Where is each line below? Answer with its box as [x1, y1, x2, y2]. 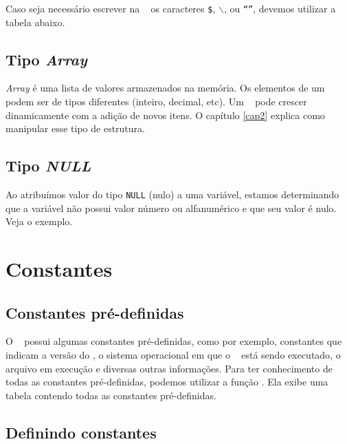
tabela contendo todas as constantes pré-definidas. [5, 388, 216, 402]
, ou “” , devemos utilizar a [223, 1, 336, 15]
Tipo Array [5, 48, 87, 70]
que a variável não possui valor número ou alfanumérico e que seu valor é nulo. [5, 200, 337, 215]
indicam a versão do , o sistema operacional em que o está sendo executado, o [5, 348, 341, 362]
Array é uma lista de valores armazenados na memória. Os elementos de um [5, 81, 325, 95]
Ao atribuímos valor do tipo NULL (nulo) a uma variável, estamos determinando [5, 187, 339, 202]
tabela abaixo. [5, 14, 65, 29]
